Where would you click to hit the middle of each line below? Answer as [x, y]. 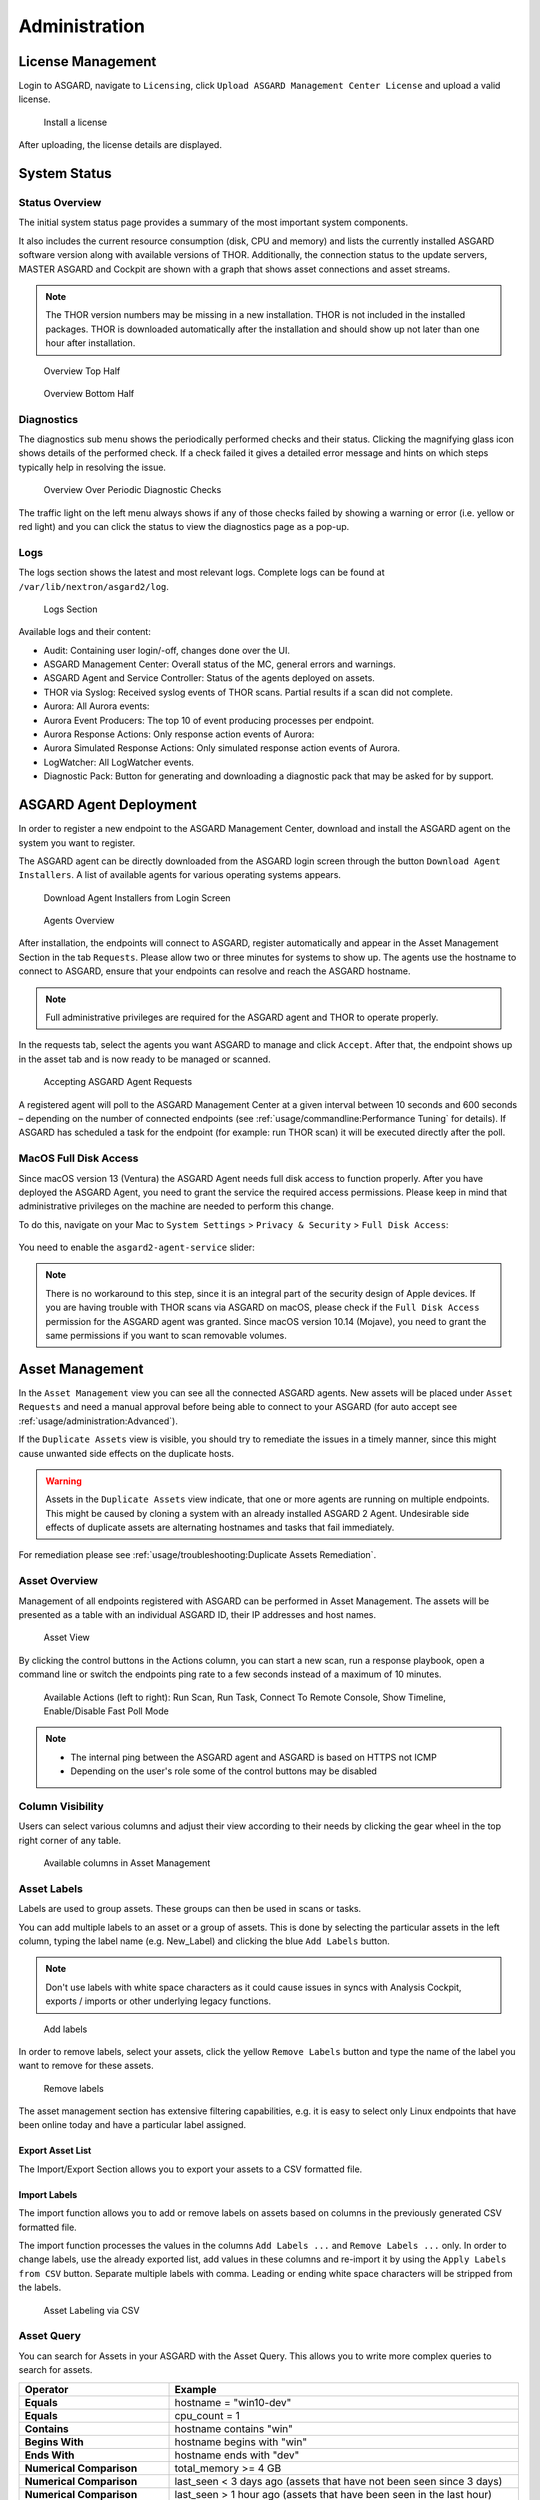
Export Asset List [55, 2151]
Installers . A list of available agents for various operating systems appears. [180, 875]
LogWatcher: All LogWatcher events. [119, 762]
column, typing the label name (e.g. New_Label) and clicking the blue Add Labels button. [204, 1941]
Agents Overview [79, 921]
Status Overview [60, 203]
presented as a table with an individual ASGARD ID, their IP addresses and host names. [197, 1614]
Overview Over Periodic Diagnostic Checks [132, 490]
